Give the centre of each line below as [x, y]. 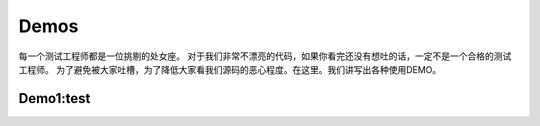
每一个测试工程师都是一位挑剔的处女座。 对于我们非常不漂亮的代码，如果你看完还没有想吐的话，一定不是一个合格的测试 [265, 56]
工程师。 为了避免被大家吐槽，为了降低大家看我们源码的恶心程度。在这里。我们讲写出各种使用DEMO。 [230, 69]
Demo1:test [54, 98]
